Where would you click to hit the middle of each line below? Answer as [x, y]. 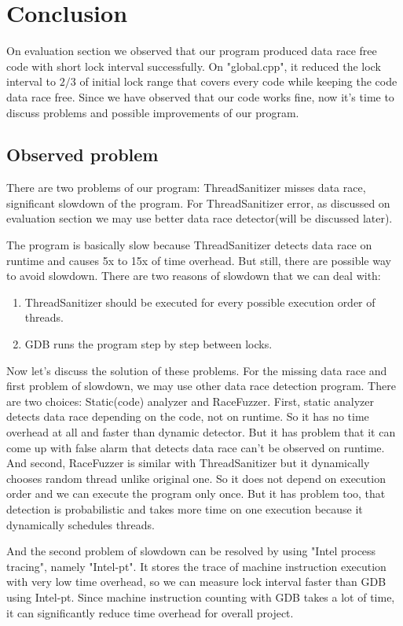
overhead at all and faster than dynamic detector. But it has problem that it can [201, 432]
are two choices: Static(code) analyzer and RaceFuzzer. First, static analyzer [191, 401]
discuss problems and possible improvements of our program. [153, 112]
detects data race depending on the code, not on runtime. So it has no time [188, 416]
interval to [31, 81]
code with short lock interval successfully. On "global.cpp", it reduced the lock [194, 66]
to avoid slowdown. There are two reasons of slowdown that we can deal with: [194, 276]
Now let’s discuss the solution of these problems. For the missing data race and [197, 370]
